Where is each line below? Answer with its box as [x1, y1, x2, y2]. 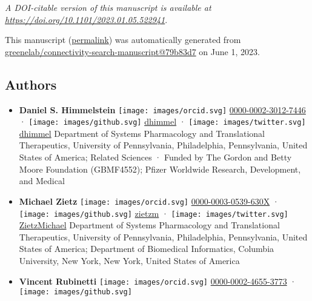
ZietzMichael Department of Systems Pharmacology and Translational [19, 219, 280, 231]
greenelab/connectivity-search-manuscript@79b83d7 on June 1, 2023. [5, 45, 260, 58]
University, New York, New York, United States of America [19, 254, 240, 266]
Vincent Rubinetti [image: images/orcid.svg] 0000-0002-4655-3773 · [19, 274, 297, 287]
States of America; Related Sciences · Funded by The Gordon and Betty [19, 151, 292, 164]
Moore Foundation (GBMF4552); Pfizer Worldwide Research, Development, [19, 162, 301, 175]
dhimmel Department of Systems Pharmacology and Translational [19, 127, 265, 139]
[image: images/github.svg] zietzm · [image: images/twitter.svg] [19, 207, 288, 219]
